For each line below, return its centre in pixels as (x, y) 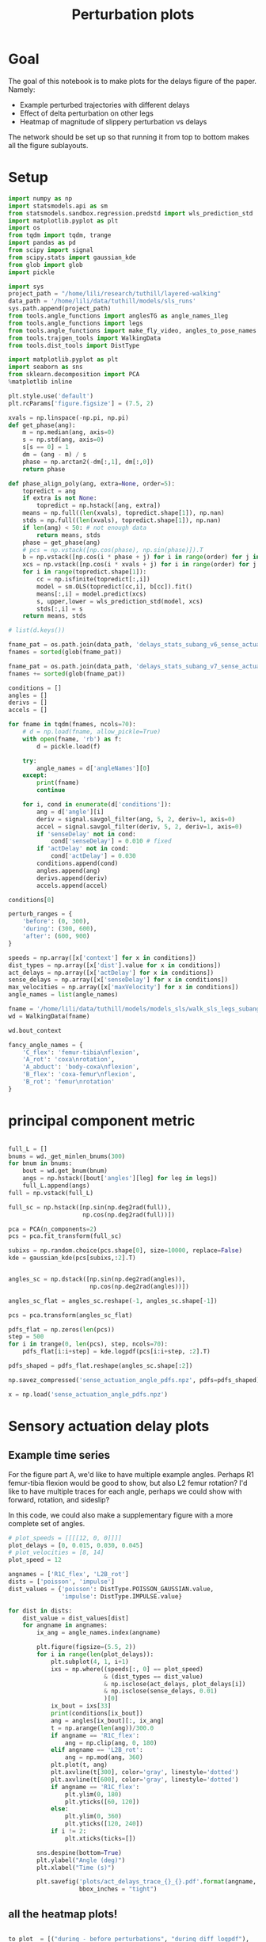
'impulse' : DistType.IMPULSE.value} (122, 1596)
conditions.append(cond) (78, 863)
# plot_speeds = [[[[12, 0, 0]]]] (65, 1538)
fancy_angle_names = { (46, 1045)
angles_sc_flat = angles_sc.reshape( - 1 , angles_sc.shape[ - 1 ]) (113, 1300)
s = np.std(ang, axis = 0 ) (63, 440)
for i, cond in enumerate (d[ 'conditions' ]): (97, 805)
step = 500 (26, 1337)
